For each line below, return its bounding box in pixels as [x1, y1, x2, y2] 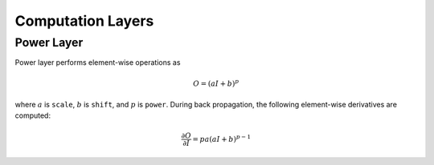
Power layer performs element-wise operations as [14, 58, 181, 67]
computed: [14, 111, 51, 120]
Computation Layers [14, 12, 154, 30]
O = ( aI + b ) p [193, 77, 240, 88]
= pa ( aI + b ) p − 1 [192, 133, 252, 143]
